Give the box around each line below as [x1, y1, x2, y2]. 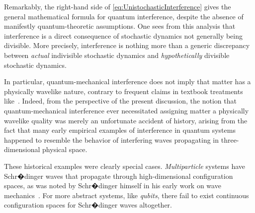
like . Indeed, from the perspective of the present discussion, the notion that [4, 96, 237, 106]
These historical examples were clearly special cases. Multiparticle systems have [4, 160, 246, 171]
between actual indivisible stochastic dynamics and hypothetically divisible [4, 50, 230, 60]
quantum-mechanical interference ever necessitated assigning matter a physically [4, 105, 249, 115]
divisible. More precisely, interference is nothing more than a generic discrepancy [4, 40, 250, 51]
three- [221, 134, 239, 145]
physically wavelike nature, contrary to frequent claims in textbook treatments [4, 86, 243, 96]
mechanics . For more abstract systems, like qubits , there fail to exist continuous [4, 190, 249, 200]
